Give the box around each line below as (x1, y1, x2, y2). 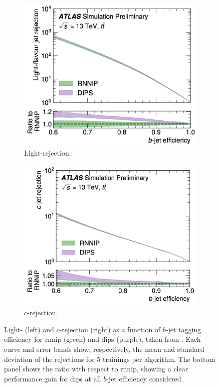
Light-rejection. (24, 148, 71, 158)
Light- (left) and (4, 324, 54, 334)
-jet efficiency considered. (106, 373, 183, 383)
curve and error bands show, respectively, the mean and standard (4, 343, 204, 354)
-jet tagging (165, 324, 201, 334)
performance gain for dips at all (4, 373, 101, 383)
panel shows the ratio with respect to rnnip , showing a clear (4, 363, 188, 374)
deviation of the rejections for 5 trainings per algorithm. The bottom (4, 353, 215, 364)
